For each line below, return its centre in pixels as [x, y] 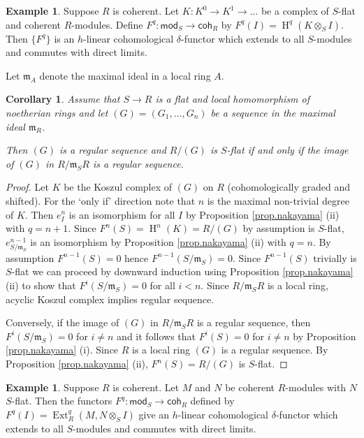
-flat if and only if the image [287, 150]
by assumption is [279, 228]
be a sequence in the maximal [273, 112]
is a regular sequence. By [275, 350]
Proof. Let [27, 187]
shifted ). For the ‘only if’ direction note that [101, 200]
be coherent [250, 387]
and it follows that [156, 336]
